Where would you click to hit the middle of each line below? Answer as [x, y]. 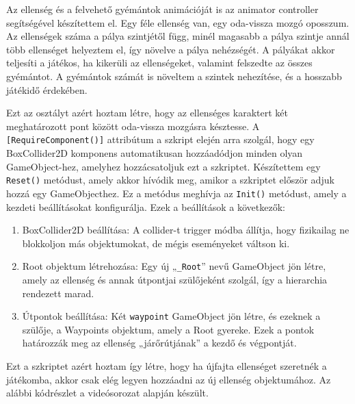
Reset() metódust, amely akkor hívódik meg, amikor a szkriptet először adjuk [170, 180]
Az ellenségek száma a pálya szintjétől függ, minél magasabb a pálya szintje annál [178, 36]
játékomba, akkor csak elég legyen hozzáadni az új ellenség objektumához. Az [169, 379]
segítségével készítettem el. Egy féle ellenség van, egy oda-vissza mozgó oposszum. [178, 22]
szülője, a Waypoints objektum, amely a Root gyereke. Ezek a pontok [168, 329]
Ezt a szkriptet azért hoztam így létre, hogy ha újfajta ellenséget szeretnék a [167, 365]
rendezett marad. [58, 293]
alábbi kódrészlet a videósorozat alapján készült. [107, 393]
